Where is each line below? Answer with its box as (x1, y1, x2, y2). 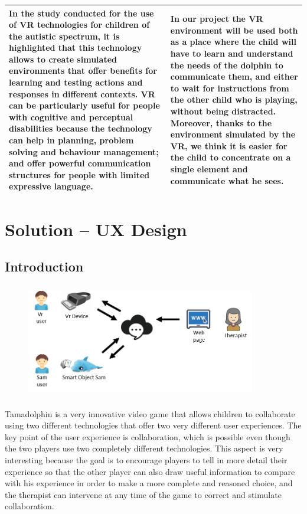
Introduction (5, 257, 84, 276)
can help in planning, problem (9, 134, 134, 146)
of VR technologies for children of (9, 18, 150, 31)
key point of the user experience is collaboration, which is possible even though (5, 430, 290, 443)
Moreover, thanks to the (170, 116, 272, 129)
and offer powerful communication (9, 157, 151, 169)
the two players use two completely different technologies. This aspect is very (5, 442, 283, 454)
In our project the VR (170, 12, 263, 25)
